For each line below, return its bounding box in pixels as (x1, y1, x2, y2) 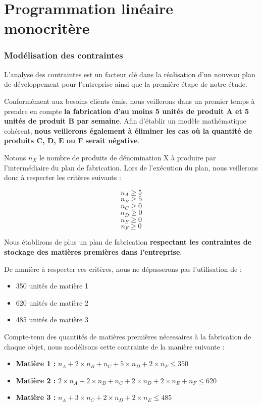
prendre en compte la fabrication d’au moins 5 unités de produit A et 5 (4, 105, 249, 116)
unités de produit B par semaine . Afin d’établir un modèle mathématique (4, 115, 246, 126)
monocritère (4, 18, 90, 38)
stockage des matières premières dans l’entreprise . (4, 247, 182, 257)
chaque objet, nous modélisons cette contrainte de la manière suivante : (4, 341, 225, 352)
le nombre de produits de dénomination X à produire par (39, 152, 216, 162)
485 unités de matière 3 (16, 314, 89, 325)
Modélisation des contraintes (4, 49, 123, 62)
